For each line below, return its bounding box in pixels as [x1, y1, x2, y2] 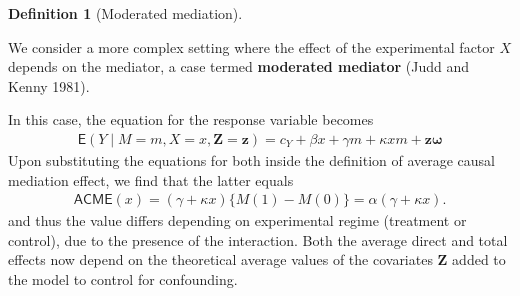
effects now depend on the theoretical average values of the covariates [8, 249, 433, 270]
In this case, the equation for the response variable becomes [8, 109, 374, 130]
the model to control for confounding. [8, 269, 238, 289]
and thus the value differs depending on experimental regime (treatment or [8, 210, 467, 231]
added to [452, 249, 506, 270]
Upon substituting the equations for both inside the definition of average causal [8, 150, 496, 170]
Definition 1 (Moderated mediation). [8, 3, 243, 23]
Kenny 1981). [8, 75, 90, 96]
